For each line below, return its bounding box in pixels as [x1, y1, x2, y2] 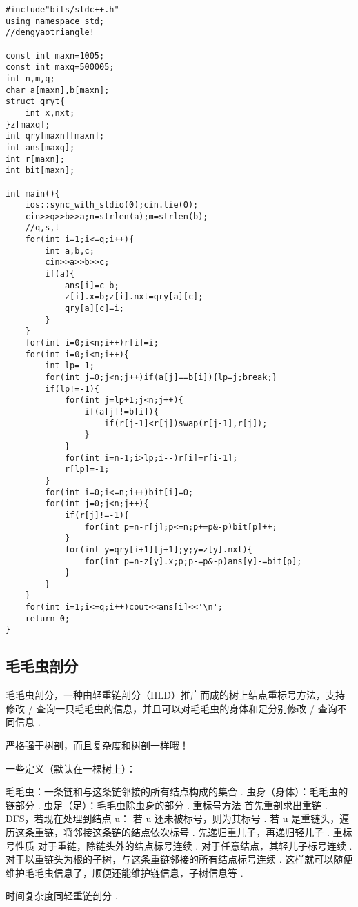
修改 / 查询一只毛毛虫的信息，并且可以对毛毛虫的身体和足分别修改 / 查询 [6, 701, 337, 715]
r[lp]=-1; [64, 464, 110, 475]
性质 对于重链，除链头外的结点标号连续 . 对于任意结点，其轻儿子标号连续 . [14, 838, 352, 853]
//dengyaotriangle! [6, 28, 95, 38]
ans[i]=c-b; [64, 280, 119, 290]
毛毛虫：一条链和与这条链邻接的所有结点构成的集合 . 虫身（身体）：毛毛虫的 [6, 784, 348, 799]
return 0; [25, 613, 70, 624]
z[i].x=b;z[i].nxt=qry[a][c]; [64, 292, 203, 302]
